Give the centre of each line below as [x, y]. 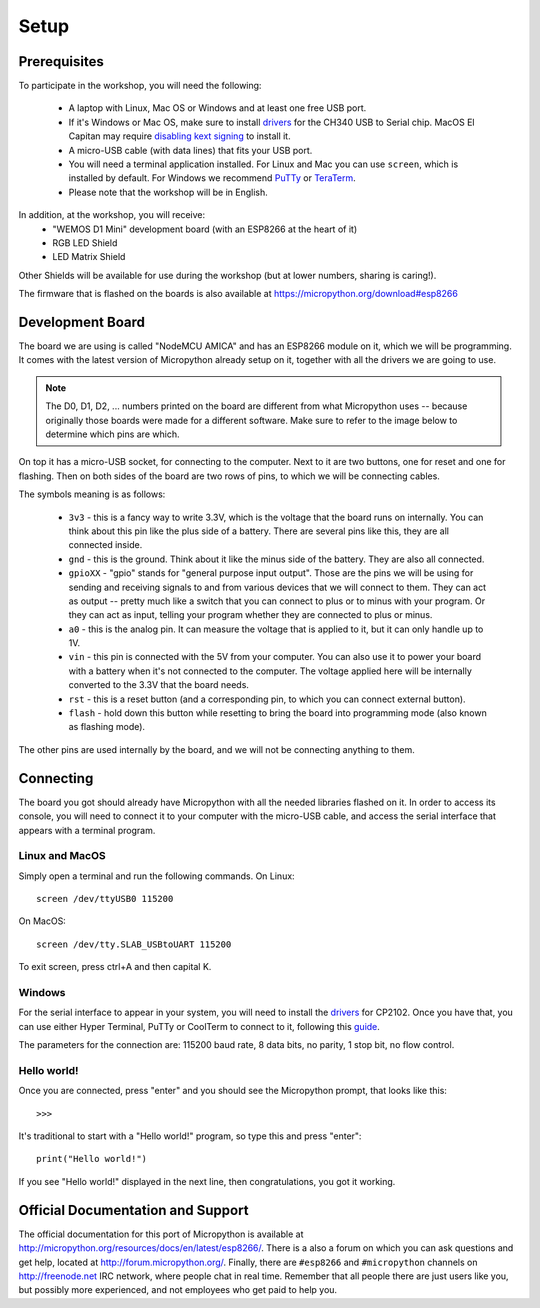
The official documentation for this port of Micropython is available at [161, 1234]
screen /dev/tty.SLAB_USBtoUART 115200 [134, 944]
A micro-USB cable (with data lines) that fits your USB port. [190, 150]
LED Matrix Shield [89, 257]
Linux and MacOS [62, 856]
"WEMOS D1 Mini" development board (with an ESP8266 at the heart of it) [205, 229]
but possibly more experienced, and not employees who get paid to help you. [178, 1290]
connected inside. [105, 545]
